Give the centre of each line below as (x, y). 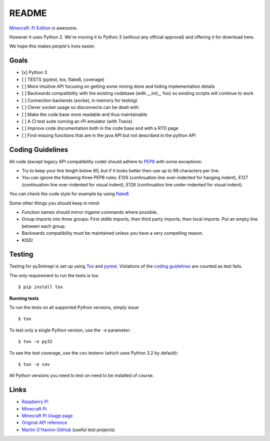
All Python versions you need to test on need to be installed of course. (82, 376)
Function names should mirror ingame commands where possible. (90, 212)
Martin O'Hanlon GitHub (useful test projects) (68, 430)
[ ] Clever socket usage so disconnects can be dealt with (80, 107)
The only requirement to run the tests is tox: (54, 275)
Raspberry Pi (35, 402)
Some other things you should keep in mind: (54, 203)
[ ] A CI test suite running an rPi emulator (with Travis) (77, 121)
